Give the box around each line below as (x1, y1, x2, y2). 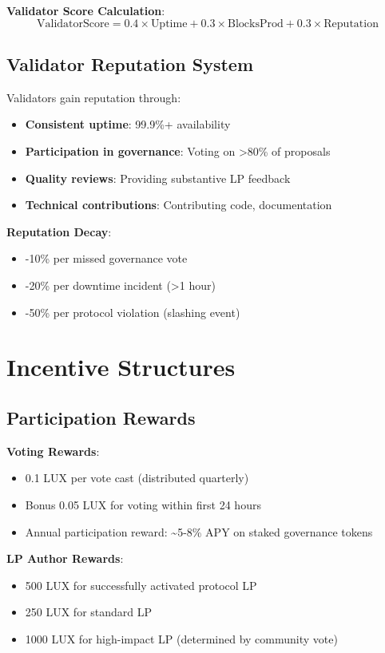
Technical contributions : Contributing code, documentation (25, 196, 332, 213)
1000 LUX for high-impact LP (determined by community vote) (25, 630, 338, 647)
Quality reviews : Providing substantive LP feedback (25, 169, 291, 186)
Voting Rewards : (6, 442, 100, 459)
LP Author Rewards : (6, 550, 124, 567)
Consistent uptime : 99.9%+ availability (25, 116, 231, 133)
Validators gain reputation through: (6, 89, 181, 105)
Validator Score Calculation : (6, 2, 165, 18)
